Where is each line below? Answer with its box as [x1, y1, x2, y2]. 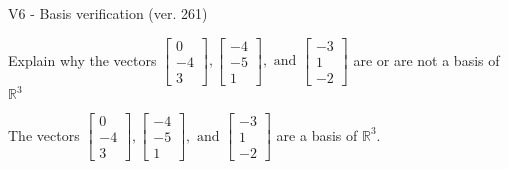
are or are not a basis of [353, 49, 500, 70]
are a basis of [276, 124, 358, 145]
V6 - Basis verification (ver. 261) [8, 3, 208, 23]
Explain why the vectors [8, 49, 157, 70]
